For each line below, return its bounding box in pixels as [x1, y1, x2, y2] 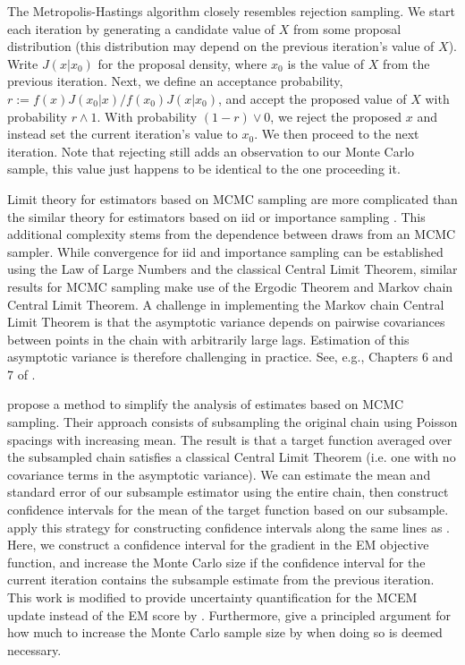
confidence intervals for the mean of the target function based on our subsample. [7, 500, 449, 519]
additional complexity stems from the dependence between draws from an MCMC [7, 225, 456, 243]
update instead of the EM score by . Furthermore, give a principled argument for [7, 605, 451, 624]
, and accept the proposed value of [218, 89, 407, 107]
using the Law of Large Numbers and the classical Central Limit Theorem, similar [7, 260, 458, 278]
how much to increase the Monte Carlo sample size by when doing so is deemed [7, 623, 443, 642]
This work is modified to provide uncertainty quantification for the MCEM [7, 588, 418, 606]
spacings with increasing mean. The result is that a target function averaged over [7, 430, 452, 448]
